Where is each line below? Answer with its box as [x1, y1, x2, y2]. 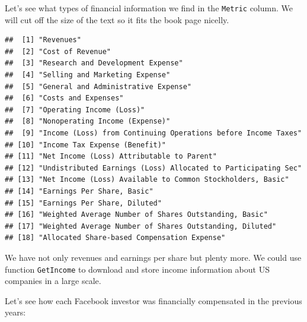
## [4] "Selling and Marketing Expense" [5, 71, 171, 80]
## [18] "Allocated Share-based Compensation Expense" [5, 233, 226, 242]
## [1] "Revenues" [5, 36, 81, 45]
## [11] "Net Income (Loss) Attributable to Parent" [5, 152, 217, 161]
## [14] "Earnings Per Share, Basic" [5, 187, 153, 195]
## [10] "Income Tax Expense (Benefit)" [5, 140, 167, 149]
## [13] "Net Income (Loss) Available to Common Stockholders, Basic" [5, 175, 289, 184]
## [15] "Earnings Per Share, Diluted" [5, 198, 162, 207]
